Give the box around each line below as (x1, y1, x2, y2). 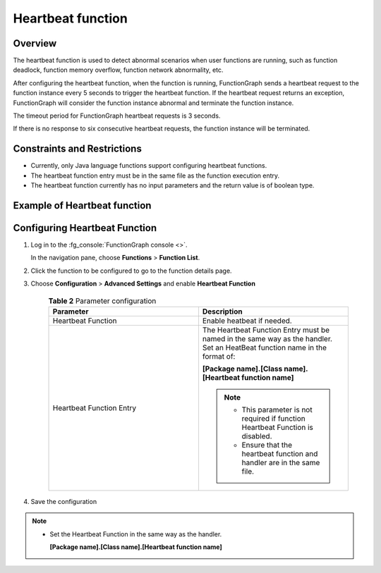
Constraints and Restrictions (13, 143, 143, 155)
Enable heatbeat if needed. (202, 316, 292, 326)
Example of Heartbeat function (13, 199, 152, 211)
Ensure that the (241, 440, 293, 450)
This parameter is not (241, 405, 313, 414)
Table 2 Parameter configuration (48, 296, 157, 306)
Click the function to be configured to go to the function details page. (30, 266, 232, 275)
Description (202, 307, 243, 316)
